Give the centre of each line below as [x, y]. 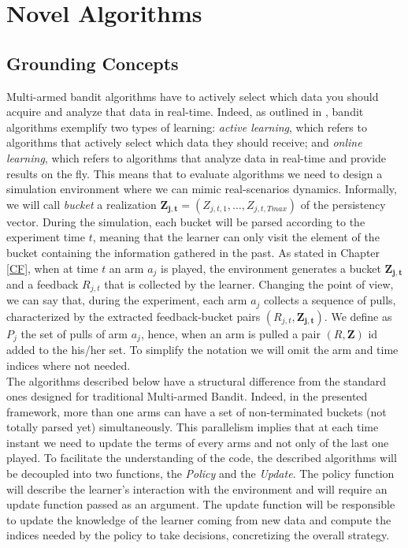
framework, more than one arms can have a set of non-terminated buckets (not [197, 411]
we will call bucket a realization [82, 204]
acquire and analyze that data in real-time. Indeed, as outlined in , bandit [185, 112]
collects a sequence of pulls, [330, 300]
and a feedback [43, 283]
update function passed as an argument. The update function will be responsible [201, 504]
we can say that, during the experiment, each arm [127, 300]
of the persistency [343, 204]
